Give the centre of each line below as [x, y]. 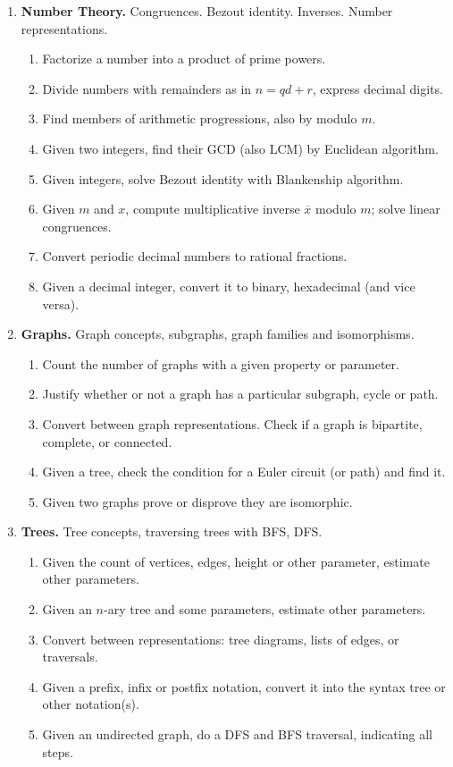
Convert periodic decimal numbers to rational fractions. [195, 256]
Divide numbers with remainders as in [147, 88]
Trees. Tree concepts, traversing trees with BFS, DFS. [172, 531]
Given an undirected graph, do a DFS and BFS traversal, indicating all [237, 734]
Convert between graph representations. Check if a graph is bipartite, [232, 423]
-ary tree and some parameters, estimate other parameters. [265, 609]
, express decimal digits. [377, 88]
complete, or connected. [107, 441]
